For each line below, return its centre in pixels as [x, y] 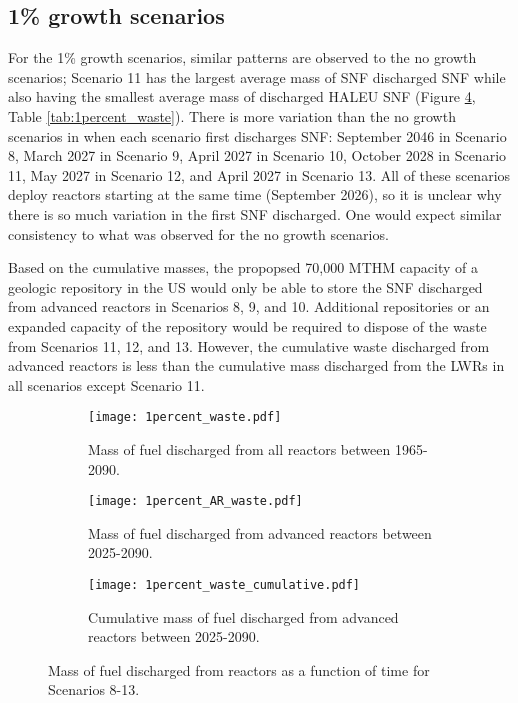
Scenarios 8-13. [94, 689]
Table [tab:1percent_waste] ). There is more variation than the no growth [232, 115]
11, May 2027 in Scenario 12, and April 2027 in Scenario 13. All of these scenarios [259, 174]
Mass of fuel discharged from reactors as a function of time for [239, 669]
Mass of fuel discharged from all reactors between [239, 448]
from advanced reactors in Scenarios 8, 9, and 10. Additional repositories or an [249, 306]
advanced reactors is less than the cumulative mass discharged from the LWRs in [256, 365]
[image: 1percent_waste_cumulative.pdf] [224, 584]
